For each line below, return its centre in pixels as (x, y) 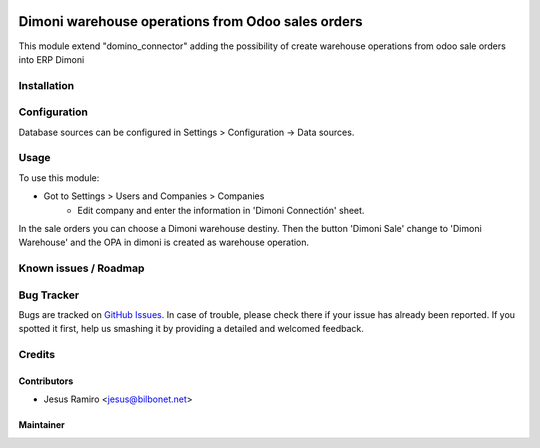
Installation (46, 85)
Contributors (46, 381)
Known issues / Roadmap (81, 268)
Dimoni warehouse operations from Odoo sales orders (191, 21)
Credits (36, 355)
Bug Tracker (49, 295)
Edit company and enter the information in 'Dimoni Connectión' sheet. (221, 210)
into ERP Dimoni (51, 59)
